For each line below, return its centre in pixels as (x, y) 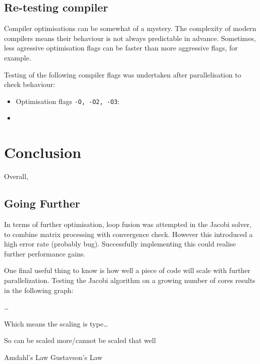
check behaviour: (30, 84)
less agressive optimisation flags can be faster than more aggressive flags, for (121, 48)
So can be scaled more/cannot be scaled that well (80, 340)
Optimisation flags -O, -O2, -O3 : (68, 101)
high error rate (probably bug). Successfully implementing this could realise (120, 244)
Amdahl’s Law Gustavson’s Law (53, 357)
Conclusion (43, 152)
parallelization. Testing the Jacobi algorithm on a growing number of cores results (130, 280)
